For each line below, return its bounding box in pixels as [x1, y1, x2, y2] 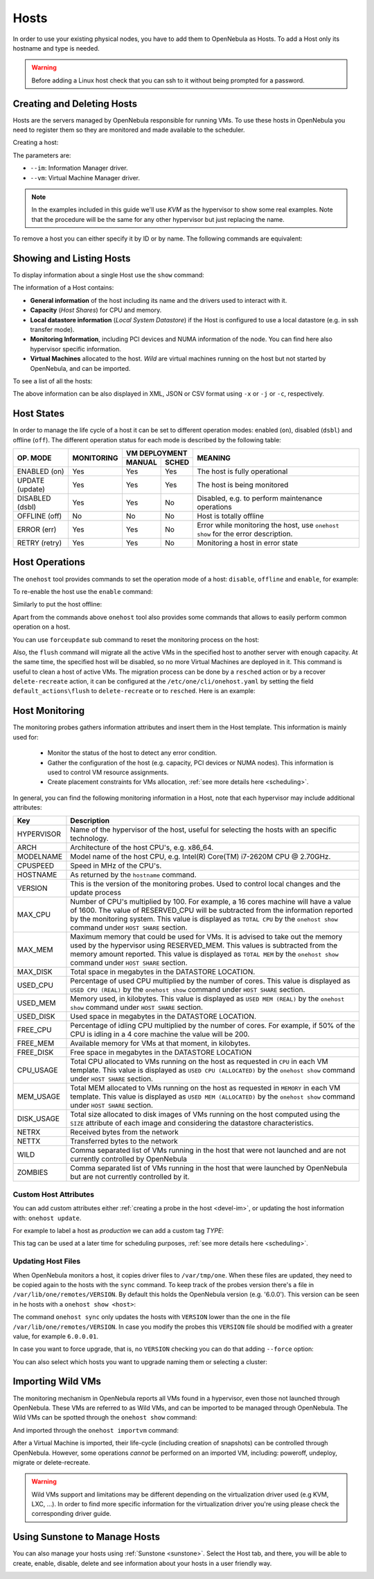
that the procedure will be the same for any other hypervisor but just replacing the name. [31, 215, 285, 223]
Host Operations [12, 557, 86, 568]
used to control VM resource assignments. [47, 768, 169, 776]
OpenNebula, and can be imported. [30, 364, 131, 372]
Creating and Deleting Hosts [12, 98, 138, 110]
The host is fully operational [197, 466, 288, 476]
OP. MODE [17, 453, 52, 462]
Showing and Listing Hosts [12, 252, 131, 264]
